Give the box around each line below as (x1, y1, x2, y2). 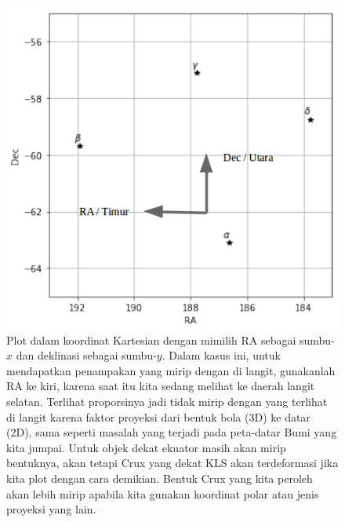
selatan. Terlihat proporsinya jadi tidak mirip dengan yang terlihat (6, 393, 328, 410)
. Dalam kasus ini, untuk (162, 347, 281, 363)
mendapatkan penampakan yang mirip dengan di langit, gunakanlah (6, 362, 336, 378)
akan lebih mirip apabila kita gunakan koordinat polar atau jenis (6, 485, 319, 502)
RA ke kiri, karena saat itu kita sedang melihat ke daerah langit (6, 378, 315, 394)
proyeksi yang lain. (6, 501, 96, 517)
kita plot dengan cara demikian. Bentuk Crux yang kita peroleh (6, 470, 313, 486)
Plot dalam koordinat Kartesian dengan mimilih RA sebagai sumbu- (6, 331, 335, 348)
